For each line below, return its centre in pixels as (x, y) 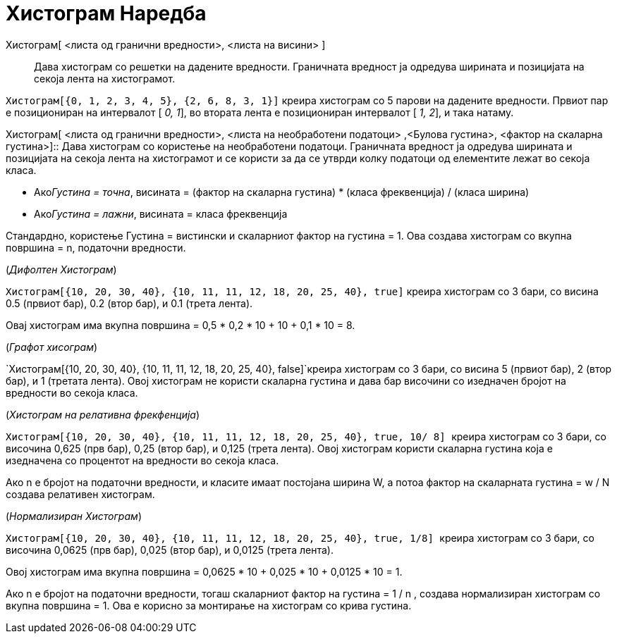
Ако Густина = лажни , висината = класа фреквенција (161, 213)
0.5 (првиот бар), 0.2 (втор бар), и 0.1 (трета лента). (129, 303)
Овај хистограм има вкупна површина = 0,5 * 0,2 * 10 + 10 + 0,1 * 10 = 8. (181, 325)
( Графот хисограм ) (52, 347)
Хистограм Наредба (106, 13)
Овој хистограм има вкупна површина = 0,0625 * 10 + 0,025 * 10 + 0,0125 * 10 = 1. (204, 571)
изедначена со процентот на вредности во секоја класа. (142, 460)
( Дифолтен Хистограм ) (61, 269)
